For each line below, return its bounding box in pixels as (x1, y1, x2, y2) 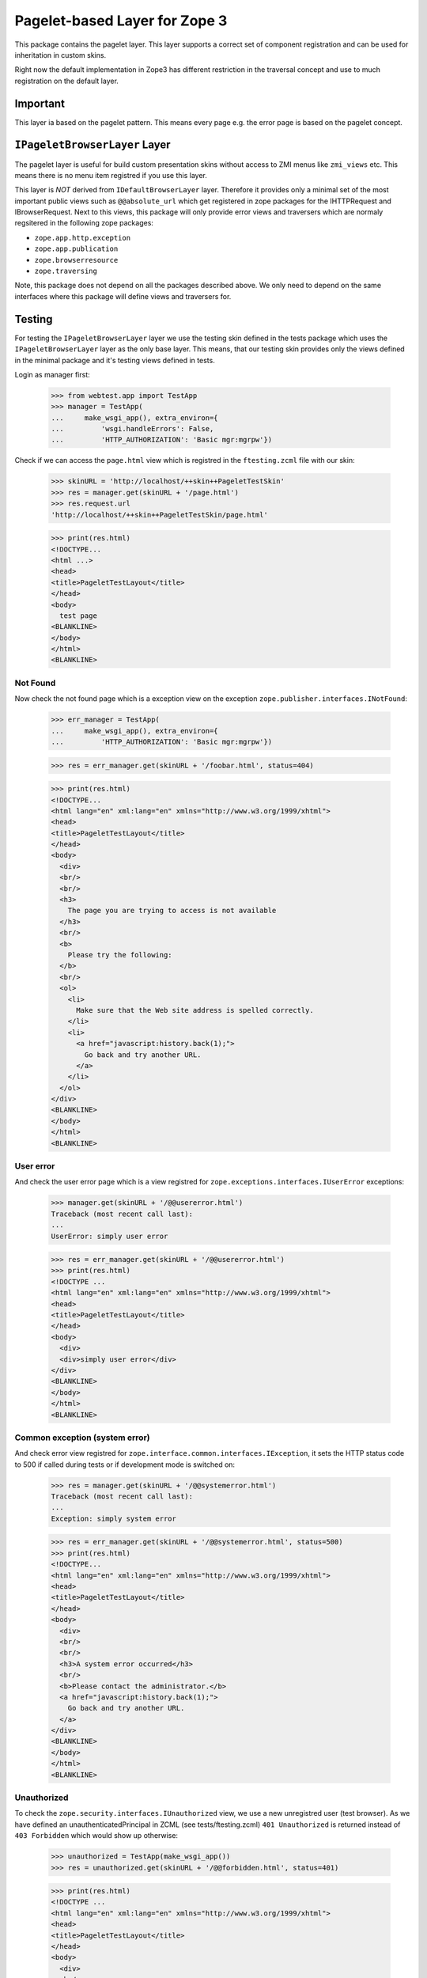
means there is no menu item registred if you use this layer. (14, 170, 207, 180)
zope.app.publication (34, 244, 119, 253)
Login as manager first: (14, 369, 90, 379)
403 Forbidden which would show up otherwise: (14, 1831, 178, 1840)
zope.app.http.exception (34, 233, 130, 242)
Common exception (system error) (14, 1432, 150, 1443)
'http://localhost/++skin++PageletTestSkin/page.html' (51, 510, 268, 519)
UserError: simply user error (51, 1231, 168, 1241)
